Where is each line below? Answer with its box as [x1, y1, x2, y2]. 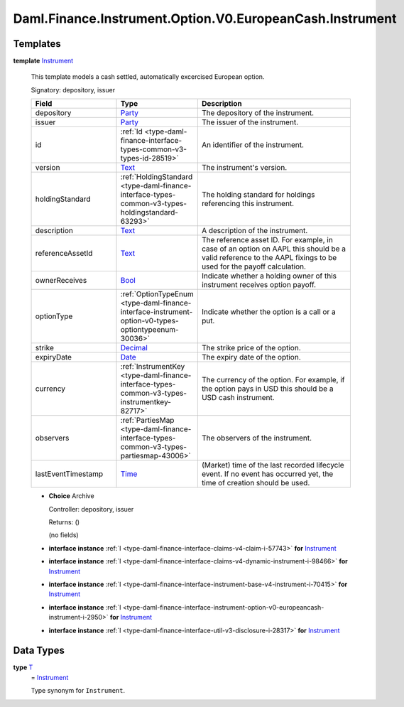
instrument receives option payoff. [201, 280, 316, 290]
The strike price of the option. [201, 343, 301, 353]
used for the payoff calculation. [201, 261, 307, 271]
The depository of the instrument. [201, 108, 315, 118]
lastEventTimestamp [35, 469, 104, 479]
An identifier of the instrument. [201, 140, 305, 150]
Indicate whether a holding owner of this [201, 271, 337, 281]
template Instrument [13, 57, 74, 65]
